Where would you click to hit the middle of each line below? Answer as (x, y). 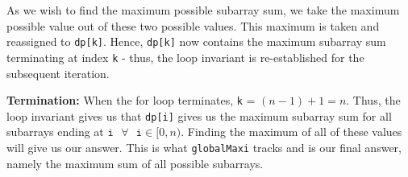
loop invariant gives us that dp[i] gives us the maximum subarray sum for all (199, 115)
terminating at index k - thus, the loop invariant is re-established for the (185, 57)
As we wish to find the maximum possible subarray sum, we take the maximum (203, 10)
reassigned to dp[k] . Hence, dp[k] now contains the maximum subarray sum (196, 41)
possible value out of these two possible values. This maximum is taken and (193, 25)
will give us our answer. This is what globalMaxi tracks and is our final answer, (204, 147)
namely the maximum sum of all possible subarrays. (135, 163)
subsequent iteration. (58, 73)
